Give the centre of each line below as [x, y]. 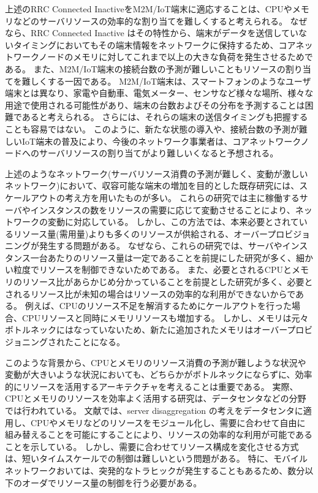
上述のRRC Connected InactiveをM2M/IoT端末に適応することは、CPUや [149, 9]
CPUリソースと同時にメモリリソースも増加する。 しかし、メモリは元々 [165, 317]
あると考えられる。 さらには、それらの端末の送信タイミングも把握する [165, 117]
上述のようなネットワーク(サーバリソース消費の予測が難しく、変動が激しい [157, 173]
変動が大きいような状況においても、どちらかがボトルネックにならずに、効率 [159, 374]
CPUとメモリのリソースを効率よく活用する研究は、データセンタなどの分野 [156, 398]
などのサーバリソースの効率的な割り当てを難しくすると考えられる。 [150, 21]
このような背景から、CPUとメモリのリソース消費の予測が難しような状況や [156, 362]
